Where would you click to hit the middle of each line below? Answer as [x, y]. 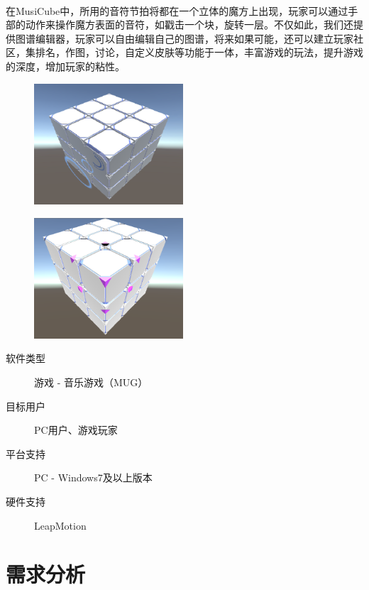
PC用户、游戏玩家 [76, 430]
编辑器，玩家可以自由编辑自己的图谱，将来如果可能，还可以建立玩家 [194, 38]
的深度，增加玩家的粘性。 [65, 66]
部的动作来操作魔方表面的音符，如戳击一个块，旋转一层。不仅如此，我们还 [180, 24]
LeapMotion [60, 525]
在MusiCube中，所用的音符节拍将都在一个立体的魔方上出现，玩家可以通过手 [182, 10]
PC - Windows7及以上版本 [93, 477]
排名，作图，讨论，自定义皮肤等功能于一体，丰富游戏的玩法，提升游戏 [199, 52]
